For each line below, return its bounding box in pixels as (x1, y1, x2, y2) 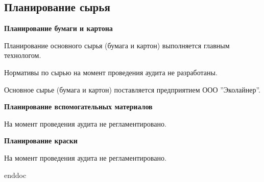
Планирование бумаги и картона (4, 23, 113, 34)
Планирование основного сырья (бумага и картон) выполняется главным (4, 40, 230, 50)
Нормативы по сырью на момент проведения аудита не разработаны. (4, 67, 218, 77)
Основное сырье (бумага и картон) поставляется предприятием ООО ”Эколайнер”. (4, 84, 260, 95)
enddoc (4, 169, 27, 180)
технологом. (4, 50, 41, 60)
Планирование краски (4, 135, 78, 146)
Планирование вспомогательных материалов (4, 101, 153, 112)
